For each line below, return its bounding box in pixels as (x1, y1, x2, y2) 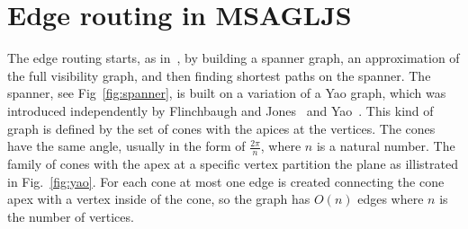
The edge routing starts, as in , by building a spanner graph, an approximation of (7, 48, 460, 67)
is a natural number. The (316, 137, 455, 155)
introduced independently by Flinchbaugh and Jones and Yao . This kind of (7, 101, 434, 119)
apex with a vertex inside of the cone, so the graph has (7, 189, 310, 208)
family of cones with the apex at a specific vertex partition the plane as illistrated (7, 154, 458, 172)
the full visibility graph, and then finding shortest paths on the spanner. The (7, 66, 431, 84)
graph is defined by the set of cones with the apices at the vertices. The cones (7, 119, 436, 137)
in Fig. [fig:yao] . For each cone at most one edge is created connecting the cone (7, 172, 445, 190)
